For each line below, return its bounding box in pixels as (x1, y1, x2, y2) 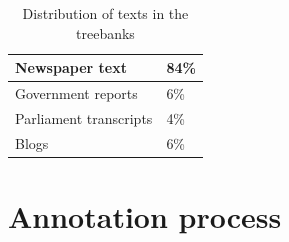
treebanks (76, 22, 135, 43)
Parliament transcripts (15, 107, 153, 128)
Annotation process (8, 196, 282, 236)
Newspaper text (15, 57, 127, 78)
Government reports (15, 83, 138, 104)
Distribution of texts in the (22, 3, 189, 23)
